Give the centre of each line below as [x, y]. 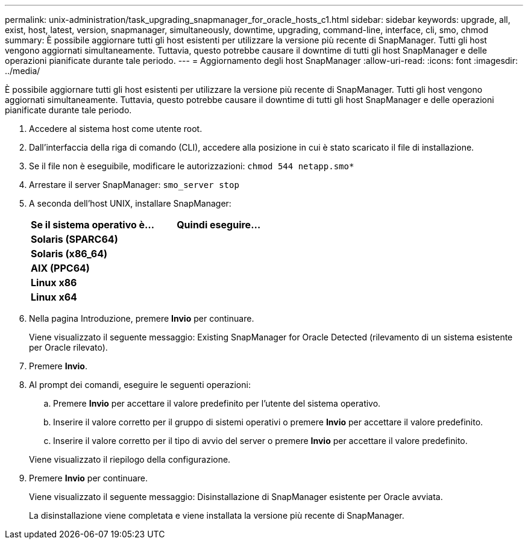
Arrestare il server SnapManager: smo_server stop [134, 185]
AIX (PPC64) [60, 268]
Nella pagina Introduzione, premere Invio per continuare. [142, 318]
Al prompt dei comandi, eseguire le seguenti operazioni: [140, 385]
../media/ [23, 71]
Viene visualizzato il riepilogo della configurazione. [130, 459]
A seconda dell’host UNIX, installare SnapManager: [130, 203]
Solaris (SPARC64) [74, 239]
